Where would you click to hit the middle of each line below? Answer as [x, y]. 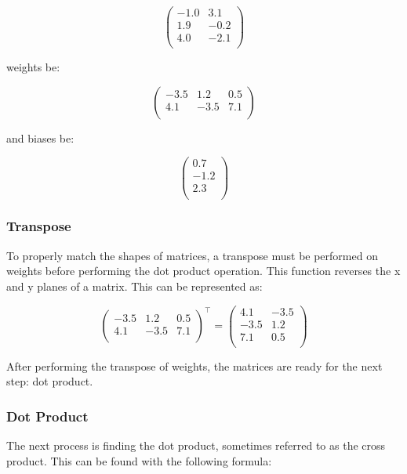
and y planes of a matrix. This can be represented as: [134, 286]
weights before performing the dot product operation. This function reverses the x [203, 271]
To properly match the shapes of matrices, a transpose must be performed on [192, 255]
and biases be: [40, 137]
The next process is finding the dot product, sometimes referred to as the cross [196, 445]
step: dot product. [50, 381]
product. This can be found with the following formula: [139, 460]
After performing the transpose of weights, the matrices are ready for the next [194, 365]
